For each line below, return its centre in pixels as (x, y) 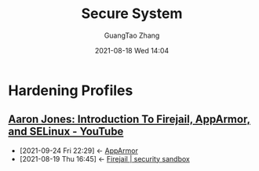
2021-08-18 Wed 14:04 (132, 50)
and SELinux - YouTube (66, 131)
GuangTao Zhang (132, 35)
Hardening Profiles (71, 90)
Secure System (132, 14)
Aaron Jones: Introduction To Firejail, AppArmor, (129, 120)
